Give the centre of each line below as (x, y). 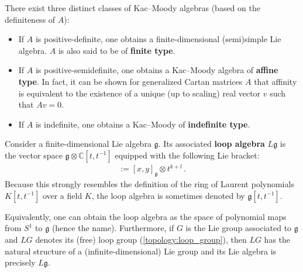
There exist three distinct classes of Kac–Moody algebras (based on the (132, 8)
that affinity (276, 81)
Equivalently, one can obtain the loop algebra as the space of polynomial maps (146, 216)
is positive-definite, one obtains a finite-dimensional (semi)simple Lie (158, 39)
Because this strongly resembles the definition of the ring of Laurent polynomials (149, 184)
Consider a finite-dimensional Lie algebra (78, 144)
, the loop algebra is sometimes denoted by (168, 195)
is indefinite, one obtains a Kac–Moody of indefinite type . (143, 124)
